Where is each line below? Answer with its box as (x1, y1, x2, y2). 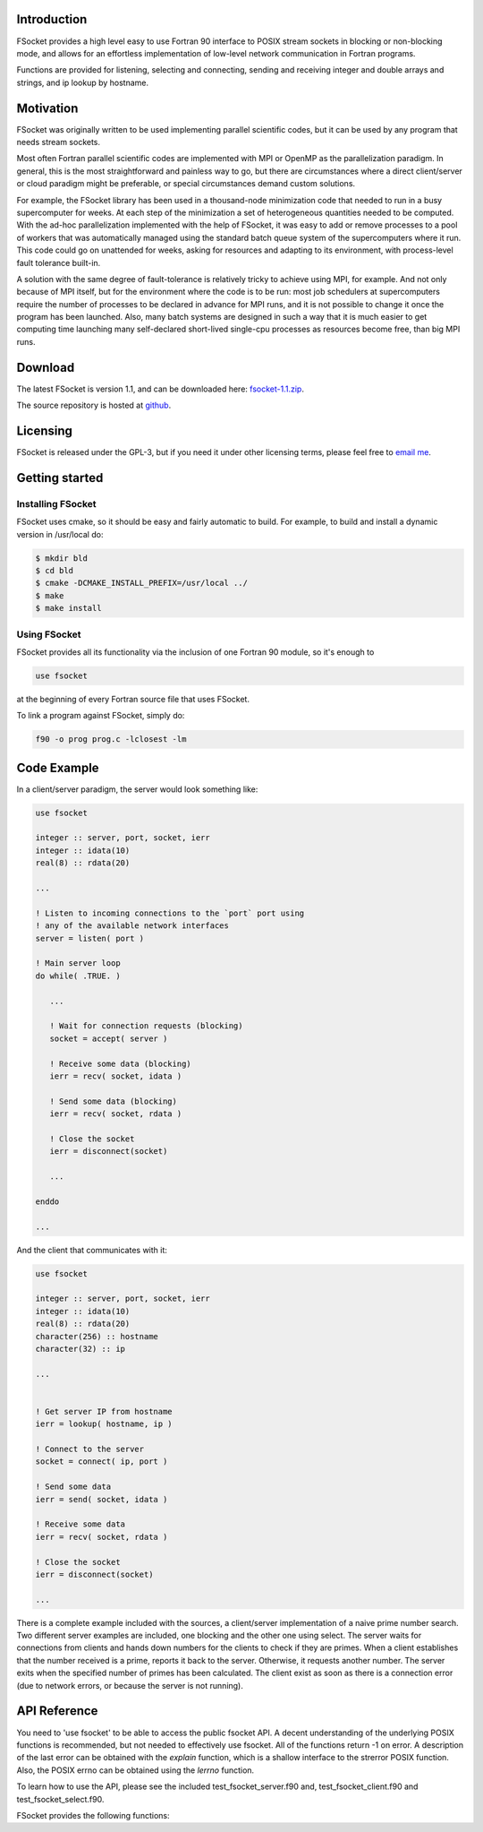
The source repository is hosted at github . (16, 400, 172, 411)
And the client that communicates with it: (16, 1244, 167, 1255)
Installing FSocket (16, 497, 97, 510)
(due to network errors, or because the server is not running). (16, 1680, 243, 1690)
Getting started (16, 470, 104, 486)
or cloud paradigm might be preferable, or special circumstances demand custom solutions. (16, 178, 356, 189)
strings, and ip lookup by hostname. (16, 77, 149, 88)
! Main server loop (35, 959, 121, 968)
